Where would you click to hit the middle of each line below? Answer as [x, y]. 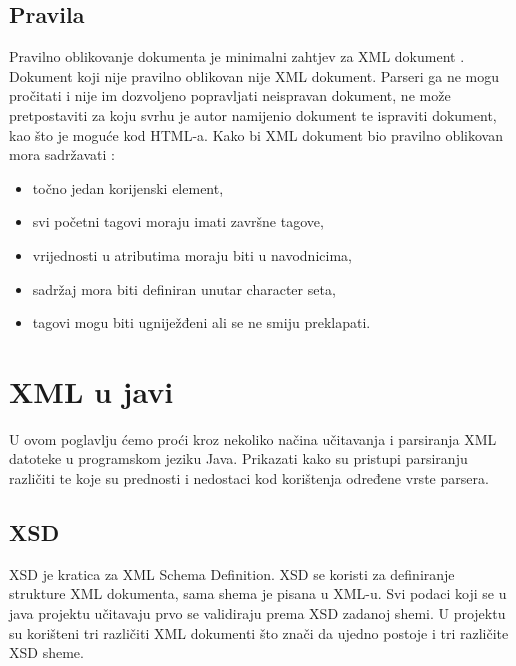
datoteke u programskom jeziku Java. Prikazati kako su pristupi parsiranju [238, 458]
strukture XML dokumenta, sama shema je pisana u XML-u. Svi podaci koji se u [258, 593]
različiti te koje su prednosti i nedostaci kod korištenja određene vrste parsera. [249, 478]
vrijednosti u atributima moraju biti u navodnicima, [192, 254]
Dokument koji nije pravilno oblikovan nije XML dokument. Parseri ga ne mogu [254, 75]
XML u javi [91, 390]
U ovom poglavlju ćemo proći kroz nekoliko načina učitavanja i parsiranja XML [253, 438]
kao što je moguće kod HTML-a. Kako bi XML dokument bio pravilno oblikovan [256, 134]
